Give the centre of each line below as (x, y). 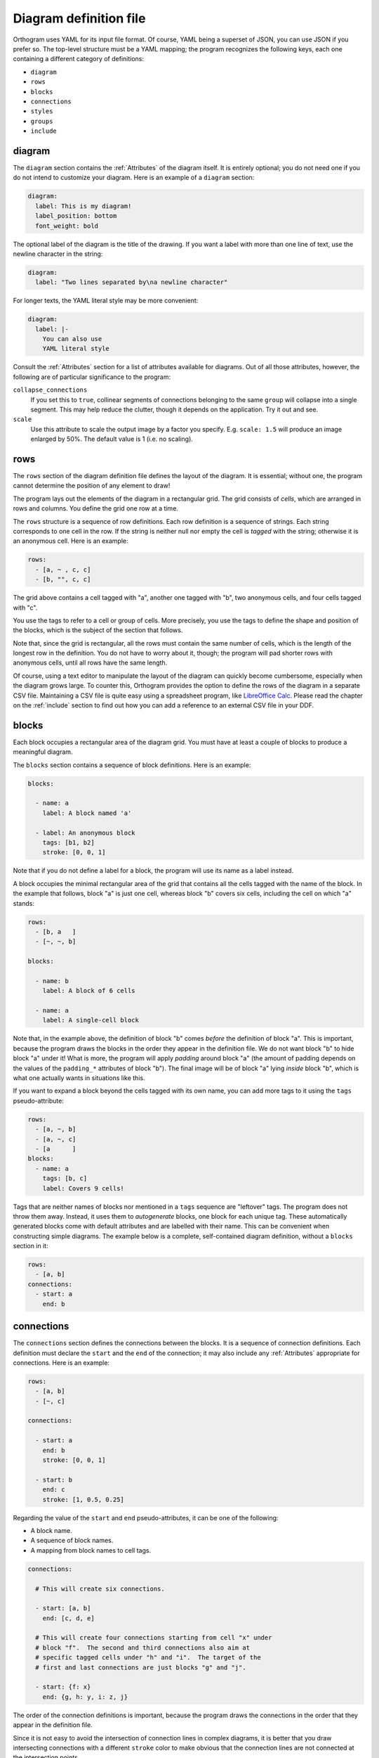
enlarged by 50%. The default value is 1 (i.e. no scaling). (112, 439)
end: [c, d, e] (68, 1618)
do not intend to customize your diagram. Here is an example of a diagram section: (134, 178)
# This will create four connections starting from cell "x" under (154, 1638)
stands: (24, 903)
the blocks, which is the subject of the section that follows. (98, 630)
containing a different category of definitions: (78, 59)
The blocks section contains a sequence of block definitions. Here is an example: (132, 765)
